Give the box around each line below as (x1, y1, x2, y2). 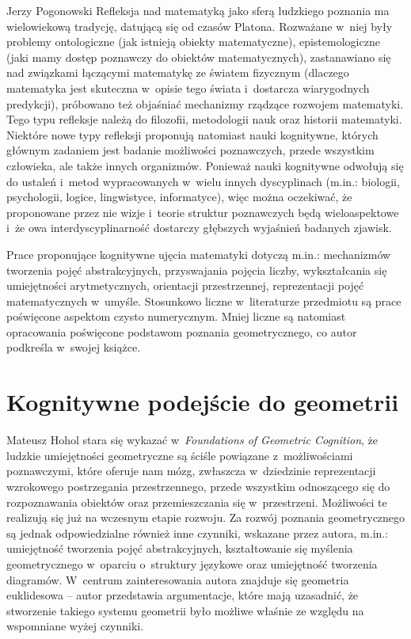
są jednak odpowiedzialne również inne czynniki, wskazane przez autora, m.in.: (6, 524, 389, 541)
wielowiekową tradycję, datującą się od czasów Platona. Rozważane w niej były (6, 17, 393, 34)
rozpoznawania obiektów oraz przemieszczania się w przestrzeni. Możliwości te (6, 493, 387, 510)
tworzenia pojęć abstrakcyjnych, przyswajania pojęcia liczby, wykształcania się (6, 261, 387, 278)
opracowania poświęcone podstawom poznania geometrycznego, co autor (6, 323, 357, 340)
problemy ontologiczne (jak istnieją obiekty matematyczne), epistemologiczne (6, 33, 380, 50)
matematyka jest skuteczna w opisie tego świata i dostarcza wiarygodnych (6, 79, 370, 96)
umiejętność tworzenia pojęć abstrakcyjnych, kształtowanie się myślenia (6, 540, 353, 557)
